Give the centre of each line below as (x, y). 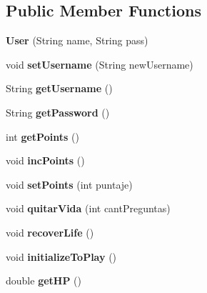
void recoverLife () (50, 232)
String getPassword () (58, 112)
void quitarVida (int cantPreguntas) (88, 208)
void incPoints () (45, 160)
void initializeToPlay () (61, 256)
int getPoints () (42, 136)
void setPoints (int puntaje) (69, 184)
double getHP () (44, 280)
